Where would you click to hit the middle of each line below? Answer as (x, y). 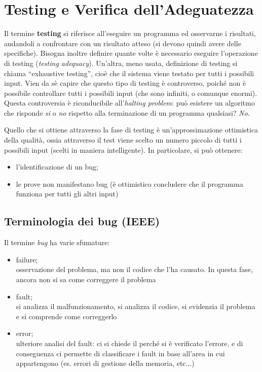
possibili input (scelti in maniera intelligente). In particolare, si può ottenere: (123, 149)
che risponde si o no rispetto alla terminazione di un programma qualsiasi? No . (127, 112)
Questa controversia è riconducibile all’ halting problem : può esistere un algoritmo (129, 103)
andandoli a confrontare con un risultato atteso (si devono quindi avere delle (123, 43)
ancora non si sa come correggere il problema (86, 279)
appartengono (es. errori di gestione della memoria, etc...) (105, 363)
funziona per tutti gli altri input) (67, 194)
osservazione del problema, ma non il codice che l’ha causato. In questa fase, (134, 269)
